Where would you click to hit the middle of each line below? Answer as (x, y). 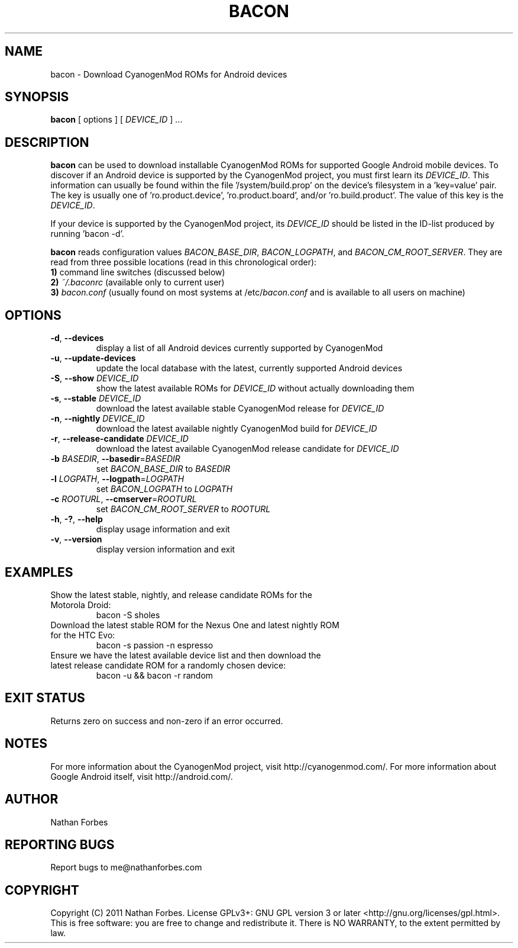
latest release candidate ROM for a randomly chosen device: (168, 665)
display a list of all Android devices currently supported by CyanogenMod (239, 348)
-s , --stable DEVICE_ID (96, 399)
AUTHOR (32, 799)
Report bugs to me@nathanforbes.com (126, 867)
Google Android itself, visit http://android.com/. (142, 776)
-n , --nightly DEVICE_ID (98, 419)
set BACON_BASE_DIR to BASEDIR (163, 469)
